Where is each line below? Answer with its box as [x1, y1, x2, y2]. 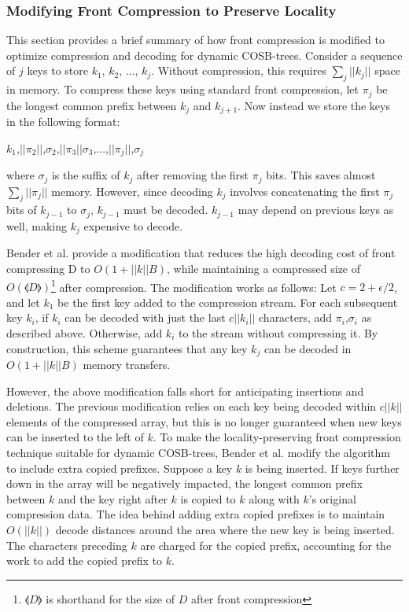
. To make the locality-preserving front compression [153, 429, 401, 445]
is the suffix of [51, 167, 120, 183]
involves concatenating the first [230, 182, 380, 199]
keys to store [27, 62, 88, 79]
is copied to [180, 490, 236, 507]
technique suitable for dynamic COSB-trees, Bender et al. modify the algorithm [6, 444, 390, 460]
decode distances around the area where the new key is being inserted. [55, 521, 395, 537]
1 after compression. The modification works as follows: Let [51, 276, 337, 295]
